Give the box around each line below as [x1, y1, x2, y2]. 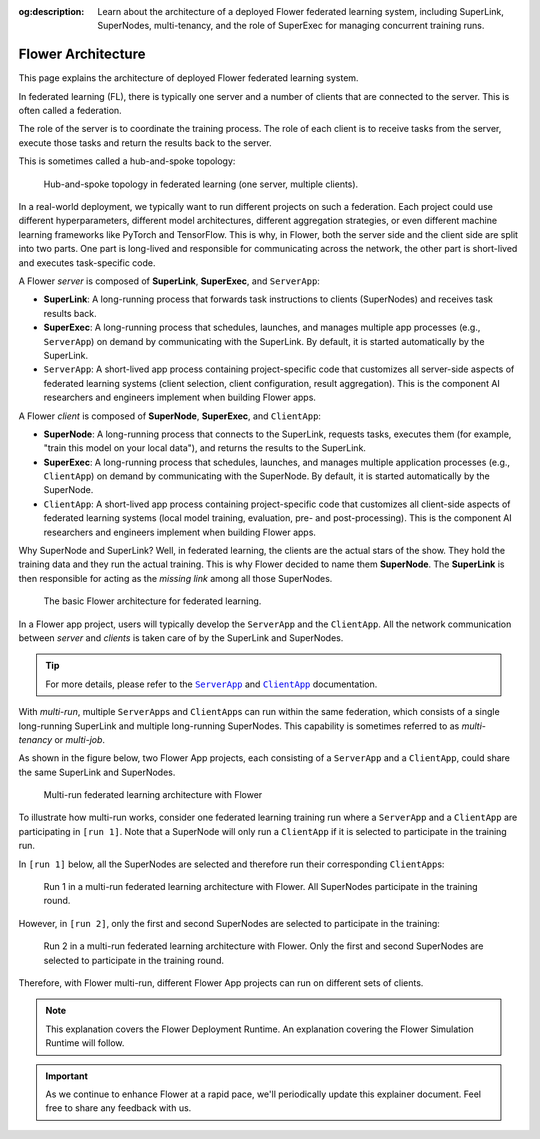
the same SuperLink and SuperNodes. [18, 766, 176, 778]
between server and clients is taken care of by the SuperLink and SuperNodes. [18, 631, 344, 644]
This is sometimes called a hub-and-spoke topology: [18, 155, 236, 167]
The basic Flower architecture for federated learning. [43, 595, 262, 607]
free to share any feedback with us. [45, 1102, 192, 1114]
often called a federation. [18, 105, 122, 117]
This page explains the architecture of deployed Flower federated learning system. [18, 72, 359, 84]
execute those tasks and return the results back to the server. [18, 136, 272, 149]
